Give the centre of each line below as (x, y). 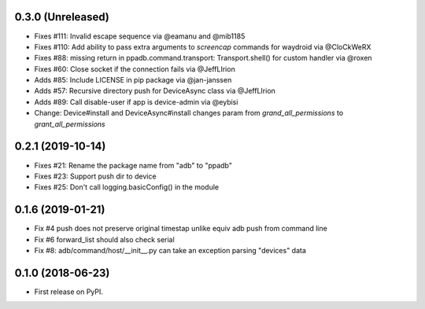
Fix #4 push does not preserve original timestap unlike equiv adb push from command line (181, 229)
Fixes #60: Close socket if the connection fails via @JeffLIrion (135, 69)
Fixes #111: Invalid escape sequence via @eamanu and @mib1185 (140, 36)
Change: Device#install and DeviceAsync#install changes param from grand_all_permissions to (189, 113)
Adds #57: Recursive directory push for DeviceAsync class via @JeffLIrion (155, 91)
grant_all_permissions (70, 124)
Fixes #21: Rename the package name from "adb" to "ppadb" (133, 165)
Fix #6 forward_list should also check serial (104, 239)
